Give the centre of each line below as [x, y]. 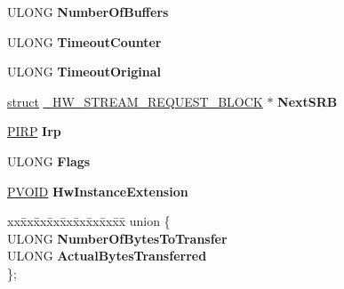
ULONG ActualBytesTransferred [107, 256]
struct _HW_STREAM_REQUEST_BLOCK [135, 101]
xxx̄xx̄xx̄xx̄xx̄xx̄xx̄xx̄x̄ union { [89, 221]
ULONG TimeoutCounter [84, 41]
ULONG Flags [49, 161]
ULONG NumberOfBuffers [88, 12]
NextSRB [308, 101]
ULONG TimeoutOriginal [84, 72]
